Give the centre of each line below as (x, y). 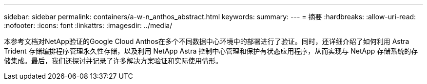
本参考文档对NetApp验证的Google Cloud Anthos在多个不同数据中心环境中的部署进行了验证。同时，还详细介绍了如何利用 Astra (207, 41)
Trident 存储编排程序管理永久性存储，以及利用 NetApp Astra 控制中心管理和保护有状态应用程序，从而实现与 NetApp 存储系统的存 (211, 51)
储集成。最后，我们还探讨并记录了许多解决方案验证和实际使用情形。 (113, 61)
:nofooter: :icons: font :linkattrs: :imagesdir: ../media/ (88, 25)
